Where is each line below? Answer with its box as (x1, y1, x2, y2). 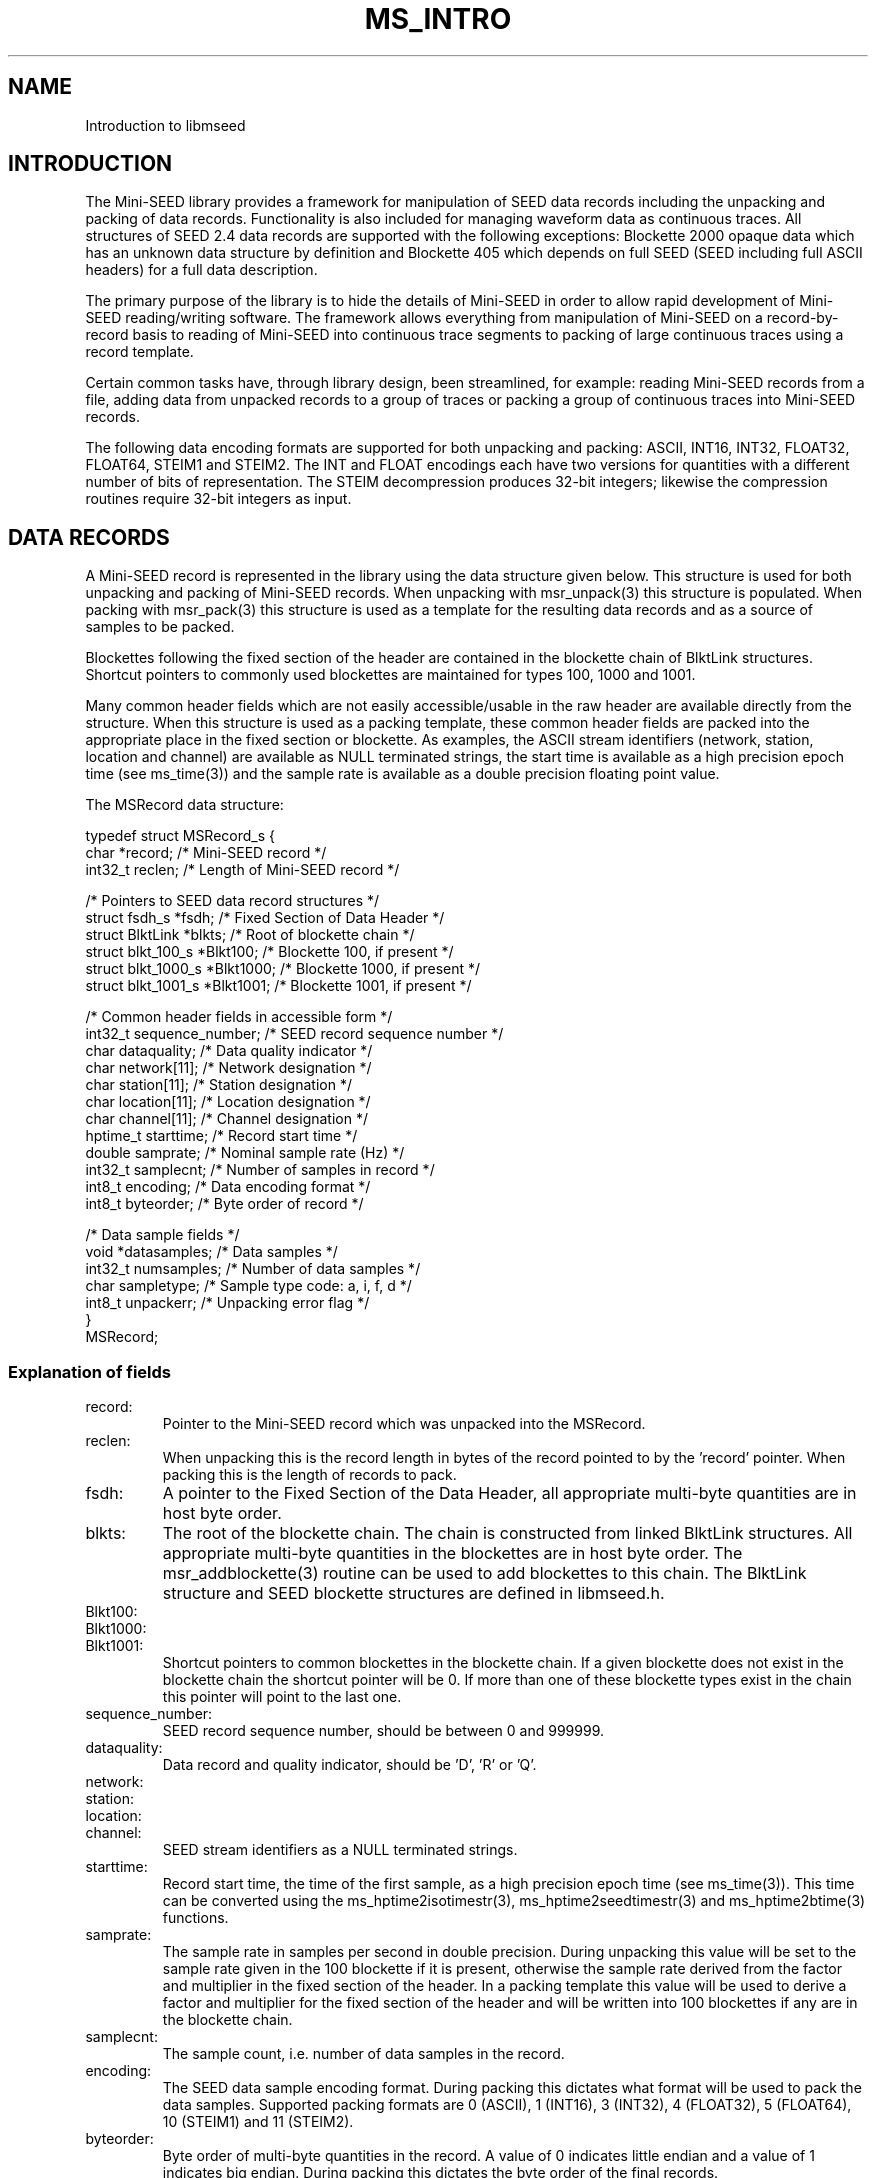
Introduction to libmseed (85, 116, 246, 134)
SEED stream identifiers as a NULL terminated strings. (162, 1841, 518, 1859)
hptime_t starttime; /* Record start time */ (85, 1127, 358, 1145)
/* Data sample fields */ (85, 1226, 240, 1244)
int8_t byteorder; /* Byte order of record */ (85, 1195, 364, 1213)
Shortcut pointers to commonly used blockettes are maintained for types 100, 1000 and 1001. (85, 666, 696, 684)
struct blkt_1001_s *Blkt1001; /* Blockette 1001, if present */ (85, 977, 472, 995)
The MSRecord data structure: (85, 796, 284, 814)
